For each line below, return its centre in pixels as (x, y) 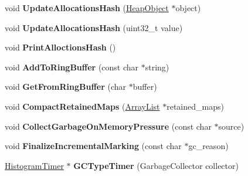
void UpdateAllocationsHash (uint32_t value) (94, 27)
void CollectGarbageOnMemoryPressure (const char (108, 126)
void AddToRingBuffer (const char (72, 67)
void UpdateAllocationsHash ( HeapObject (87, 8)
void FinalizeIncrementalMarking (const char (93, 146)
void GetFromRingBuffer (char (66, 87)
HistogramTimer (34, 165)
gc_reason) (208, 146)
